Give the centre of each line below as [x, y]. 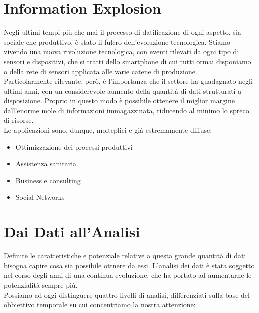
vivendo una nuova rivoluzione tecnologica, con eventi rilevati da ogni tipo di [122, 52]
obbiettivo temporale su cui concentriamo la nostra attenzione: [100, 305]
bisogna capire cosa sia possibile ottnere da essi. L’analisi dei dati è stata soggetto [129, 265]
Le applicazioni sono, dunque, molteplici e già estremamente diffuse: [108, 130]
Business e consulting [48, 180]
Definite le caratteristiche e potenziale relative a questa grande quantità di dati [125, 256]
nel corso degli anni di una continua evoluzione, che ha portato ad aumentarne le [128, 275]
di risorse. [19, 120]
